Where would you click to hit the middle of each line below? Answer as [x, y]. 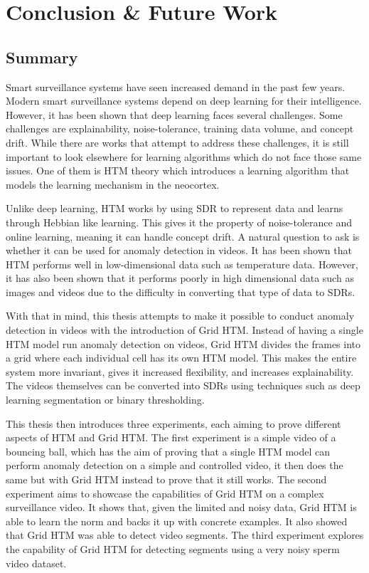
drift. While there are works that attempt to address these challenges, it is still [177, 142]
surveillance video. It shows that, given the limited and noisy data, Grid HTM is [181, 507]
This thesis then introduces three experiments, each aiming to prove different [173, 423]
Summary [42, 57]
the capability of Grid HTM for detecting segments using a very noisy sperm [173, 548]
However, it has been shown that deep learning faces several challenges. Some [174, 114]
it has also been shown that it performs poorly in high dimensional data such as [180, 278]
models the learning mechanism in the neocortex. [113, 184]
